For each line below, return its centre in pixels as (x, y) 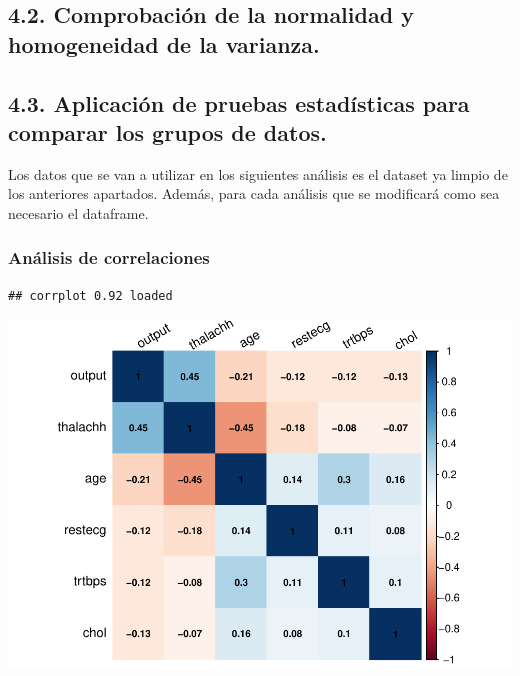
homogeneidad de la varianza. (164, 43)
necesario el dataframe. (78, 212)
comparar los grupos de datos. (167, 131)
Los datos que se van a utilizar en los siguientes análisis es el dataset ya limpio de (258, 173)
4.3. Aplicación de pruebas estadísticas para (239, 102)
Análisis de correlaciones (109, 257)
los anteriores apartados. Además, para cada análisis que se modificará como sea (254, 193)
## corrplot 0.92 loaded (90, 295)
